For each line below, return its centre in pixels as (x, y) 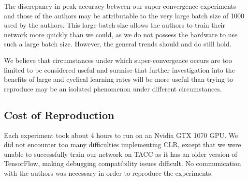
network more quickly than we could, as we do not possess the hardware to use (121, 34)
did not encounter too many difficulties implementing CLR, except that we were (123, 144)
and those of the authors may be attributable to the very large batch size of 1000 (124, 15)
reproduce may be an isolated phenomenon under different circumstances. (113, 88)
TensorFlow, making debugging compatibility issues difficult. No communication (123, 163)
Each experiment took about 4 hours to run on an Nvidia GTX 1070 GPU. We (121, 135)
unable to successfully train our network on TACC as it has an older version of (121, 154)
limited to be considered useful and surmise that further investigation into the (119, 69)
